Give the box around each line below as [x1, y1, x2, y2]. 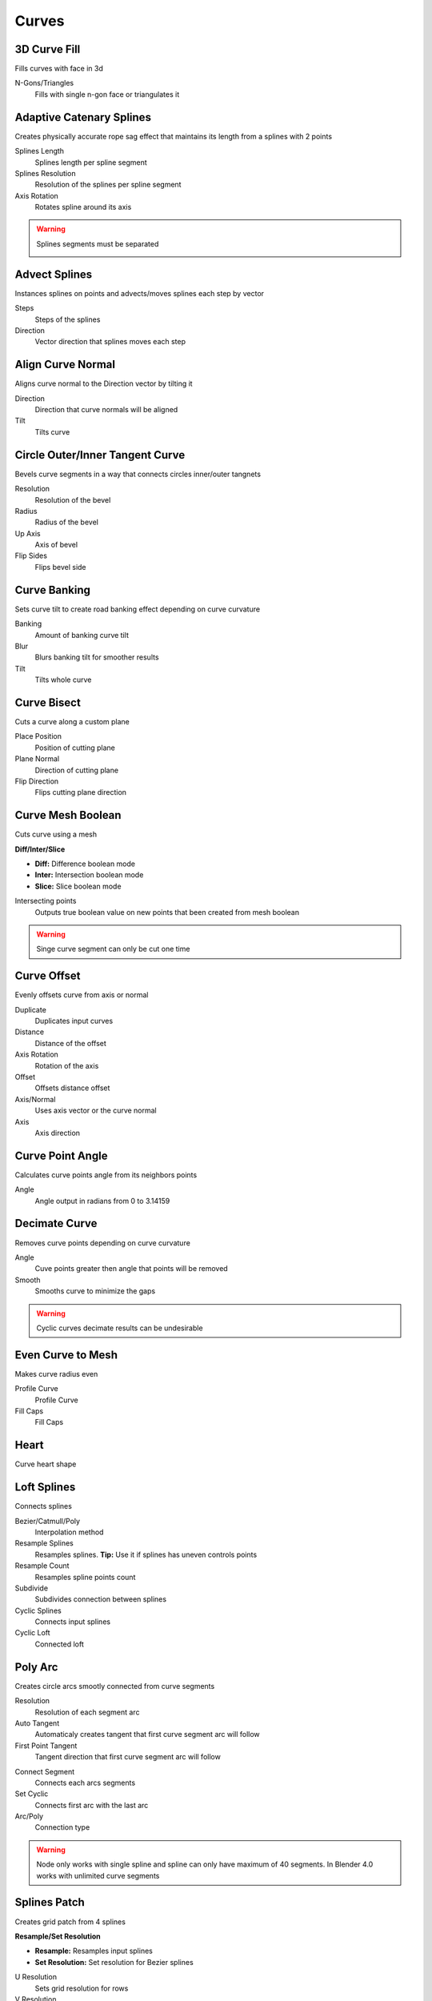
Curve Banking [14, 583, 91, 596]
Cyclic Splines [14, 1606, 62, 1615]
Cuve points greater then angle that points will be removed [34, 1264, 228, 1273]
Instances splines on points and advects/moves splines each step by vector [14, 288, 264, 298]
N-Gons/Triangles [14, 78, 74, 88]
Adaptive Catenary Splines [14, 110, 152, 124]
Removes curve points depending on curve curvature [14, 1237, 191, 1248]
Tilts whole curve [34, 675, 92, 684]
